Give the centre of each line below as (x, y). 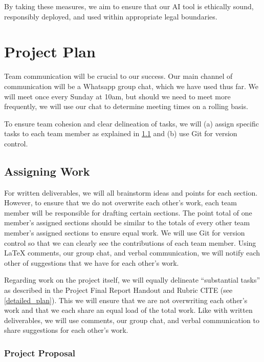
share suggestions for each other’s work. (66, 330)
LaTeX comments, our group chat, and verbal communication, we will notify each (132, 253)
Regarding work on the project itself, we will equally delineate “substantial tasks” (132, 280)
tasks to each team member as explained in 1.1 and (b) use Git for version (121, 133)
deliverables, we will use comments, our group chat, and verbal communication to (132, 320)
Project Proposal (40, 353)
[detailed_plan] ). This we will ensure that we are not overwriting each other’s (126, 300)
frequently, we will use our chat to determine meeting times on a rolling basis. (126, 106)
